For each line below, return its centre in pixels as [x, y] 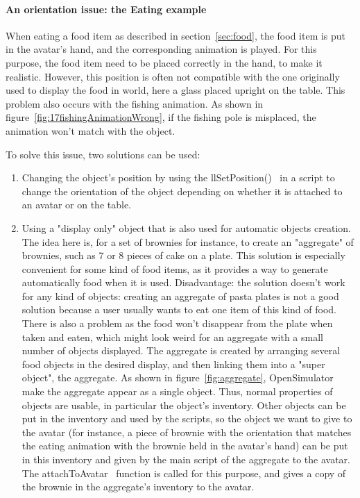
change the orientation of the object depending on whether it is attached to [182, 191]
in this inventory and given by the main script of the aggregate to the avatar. [186, 459]
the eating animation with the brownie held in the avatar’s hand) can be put [185, 446]
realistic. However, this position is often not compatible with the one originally [173, 76]
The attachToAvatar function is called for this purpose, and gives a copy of [184, 473]
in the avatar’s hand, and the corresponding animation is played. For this [161, 49]
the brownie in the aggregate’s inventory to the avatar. [138, 487]
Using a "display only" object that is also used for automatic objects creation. [186, 227]
